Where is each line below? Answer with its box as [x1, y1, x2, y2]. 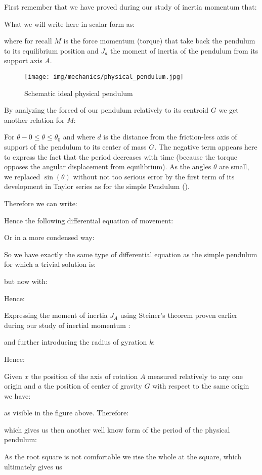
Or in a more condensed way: [4, 232, 95, 243]
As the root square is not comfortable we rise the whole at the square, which [4, 451, 242, 462]
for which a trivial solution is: [4, 259, 96, 269]
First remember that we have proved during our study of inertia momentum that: [4, 2, 257, 12]
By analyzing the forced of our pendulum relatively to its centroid [4, 105, 209, 115]
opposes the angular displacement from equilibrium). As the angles [4, 161, 211, 172]
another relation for [4, 114, 65, 125]
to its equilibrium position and [4, 45, 99, 56]
